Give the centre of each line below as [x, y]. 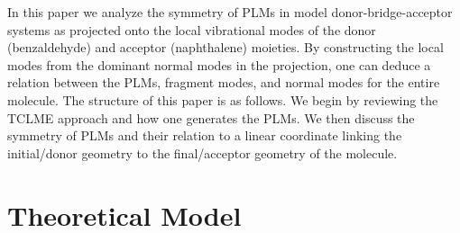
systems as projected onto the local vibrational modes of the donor [192, 29]
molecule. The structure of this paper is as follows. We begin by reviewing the [223, 99]
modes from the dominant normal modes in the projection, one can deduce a [219, 64]
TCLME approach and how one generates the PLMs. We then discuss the [211, 117]
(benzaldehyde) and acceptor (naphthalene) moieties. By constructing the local [225, 47]
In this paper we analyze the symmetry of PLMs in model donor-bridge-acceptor [230, 12]
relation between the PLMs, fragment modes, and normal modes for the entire [224, 82]
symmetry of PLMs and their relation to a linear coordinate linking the [205, 135]
